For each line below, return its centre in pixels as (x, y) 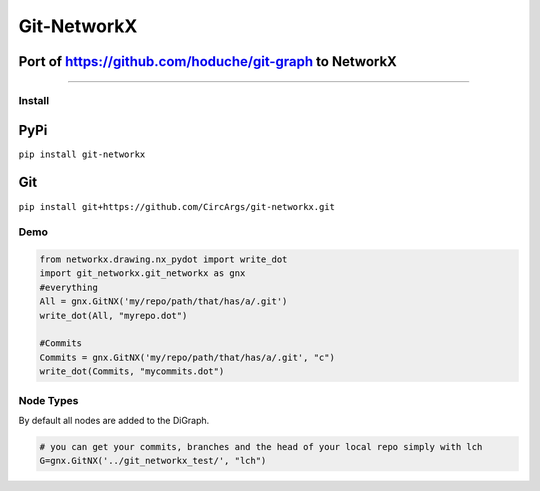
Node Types (48, 400)
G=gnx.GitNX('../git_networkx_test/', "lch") (153, 461)
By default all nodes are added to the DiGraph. (114, 420)
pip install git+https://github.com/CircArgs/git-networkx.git (176, 206)
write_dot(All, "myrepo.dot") (113, 315)
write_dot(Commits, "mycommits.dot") (132, 371)
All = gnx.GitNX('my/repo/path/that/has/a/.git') (163, 301)
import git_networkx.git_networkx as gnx (142, 273)
